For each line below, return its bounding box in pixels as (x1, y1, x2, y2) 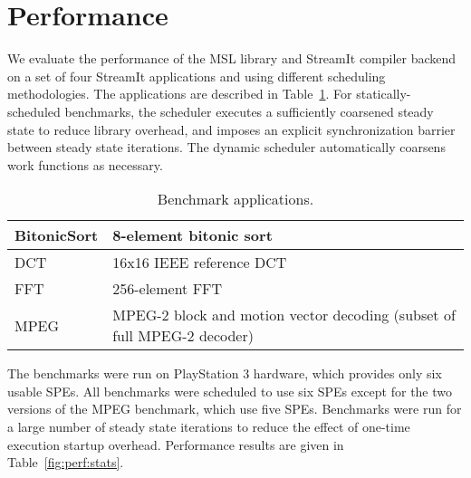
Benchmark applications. (157, 188, 314, 210)
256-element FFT (112, 278, 223, 300)
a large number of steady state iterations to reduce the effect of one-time (7, 417, 410, 436)
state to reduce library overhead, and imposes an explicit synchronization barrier (7, 119, 456, 139)
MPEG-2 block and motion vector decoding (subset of (112, 304, 456, 326)
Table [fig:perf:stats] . (7, 453, 124, 472)
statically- (356, 84, 411, 103)
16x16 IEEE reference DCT (112, 252, 287, 273)
